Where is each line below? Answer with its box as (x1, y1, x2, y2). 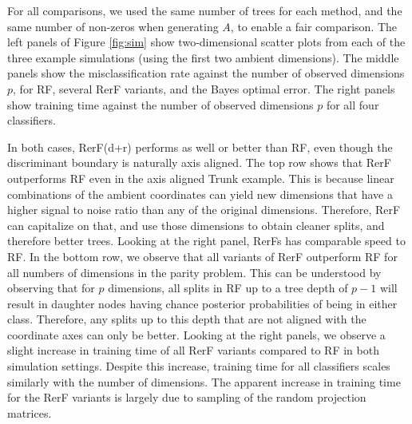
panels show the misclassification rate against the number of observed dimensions (7, 65, 405, 81)
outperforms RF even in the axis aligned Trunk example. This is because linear (7, 169, 394, 186)
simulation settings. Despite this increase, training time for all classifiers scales (7, 358, 390, 374)
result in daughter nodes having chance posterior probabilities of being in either (7, 295, 398, 311)
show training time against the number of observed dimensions (7, 96, 314, 113)
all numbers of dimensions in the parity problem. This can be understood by (7, 264, 382, 280)
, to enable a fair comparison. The (230, 18, 398, 34)
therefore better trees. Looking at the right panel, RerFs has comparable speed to (7, 232, 406, 249)
